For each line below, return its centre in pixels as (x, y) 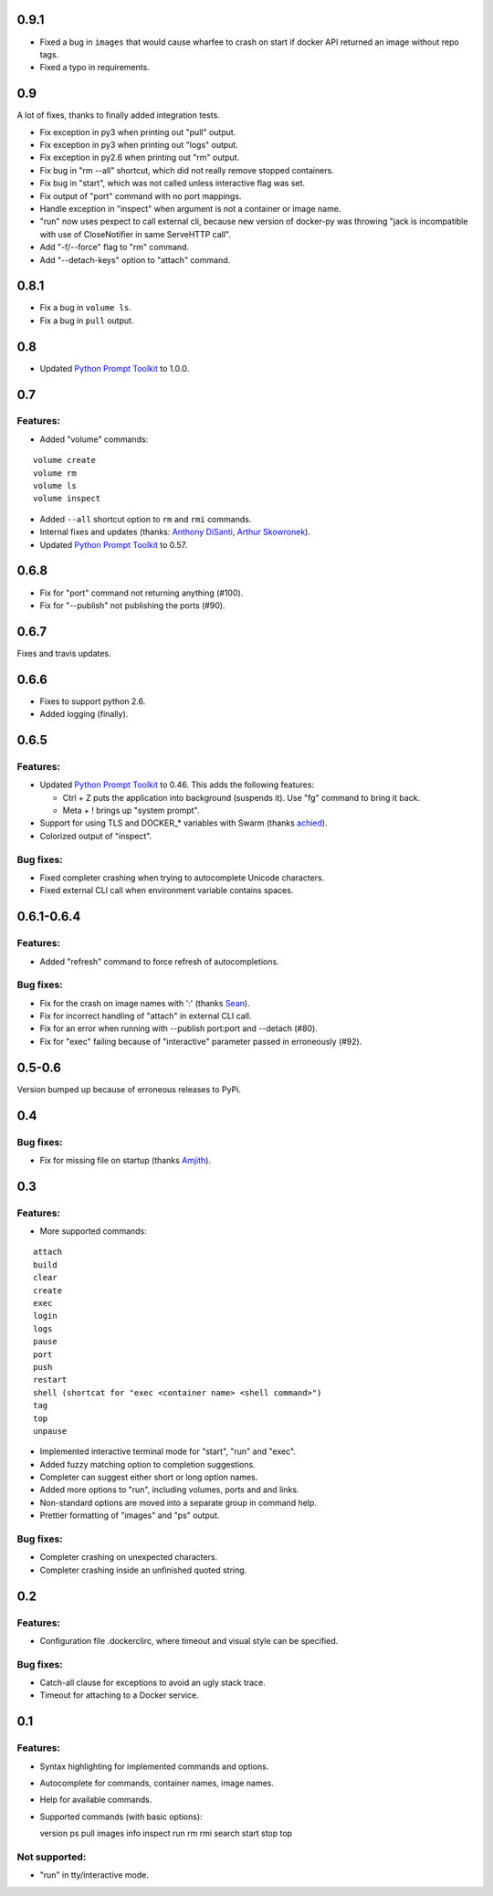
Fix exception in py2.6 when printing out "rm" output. (140, 158)
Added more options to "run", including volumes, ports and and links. (169, 1490)
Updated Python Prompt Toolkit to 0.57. (114, 544)
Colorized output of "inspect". (96, 836)
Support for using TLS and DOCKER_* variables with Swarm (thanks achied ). (184, 823)
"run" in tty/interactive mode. (94, 1875)
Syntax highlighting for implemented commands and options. (154, 1766)
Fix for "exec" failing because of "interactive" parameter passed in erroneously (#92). (201, 1041)
